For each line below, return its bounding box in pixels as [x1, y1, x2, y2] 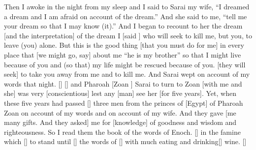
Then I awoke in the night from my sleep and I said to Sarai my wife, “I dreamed [4, 1, 250, 11]
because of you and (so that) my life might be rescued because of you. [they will [4, 59, 246, 69]
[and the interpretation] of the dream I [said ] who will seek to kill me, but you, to [4, 30, 252, 40]
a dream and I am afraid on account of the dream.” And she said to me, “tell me [4, 11, 247, 21]
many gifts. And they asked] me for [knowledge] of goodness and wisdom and [4, 117, 237, 127]
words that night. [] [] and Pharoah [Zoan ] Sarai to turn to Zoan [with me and [4, 78, 242, 89]
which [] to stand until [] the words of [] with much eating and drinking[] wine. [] [4, 136, 247, 147]
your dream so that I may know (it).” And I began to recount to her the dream [4, 21, 243, 31]
